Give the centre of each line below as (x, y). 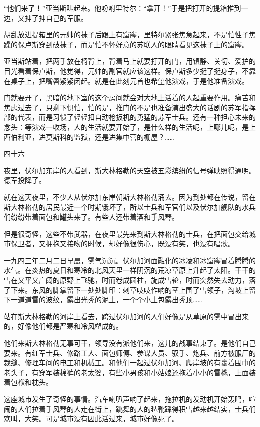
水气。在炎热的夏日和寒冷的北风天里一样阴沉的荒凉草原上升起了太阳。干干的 (130, 270)
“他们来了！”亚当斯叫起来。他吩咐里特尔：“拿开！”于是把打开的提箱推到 (123, 8)
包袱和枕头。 (32, 382)
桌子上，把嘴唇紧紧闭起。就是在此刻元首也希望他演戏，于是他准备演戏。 (130, 80)
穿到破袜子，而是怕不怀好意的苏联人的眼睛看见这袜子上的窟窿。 (144, 44)
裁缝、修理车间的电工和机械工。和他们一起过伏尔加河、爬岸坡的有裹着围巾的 (130, 363)
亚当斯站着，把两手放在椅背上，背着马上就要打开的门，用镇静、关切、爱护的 (130, 61)
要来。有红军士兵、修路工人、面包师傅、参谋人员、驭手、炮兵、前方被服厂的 (130, 353)
